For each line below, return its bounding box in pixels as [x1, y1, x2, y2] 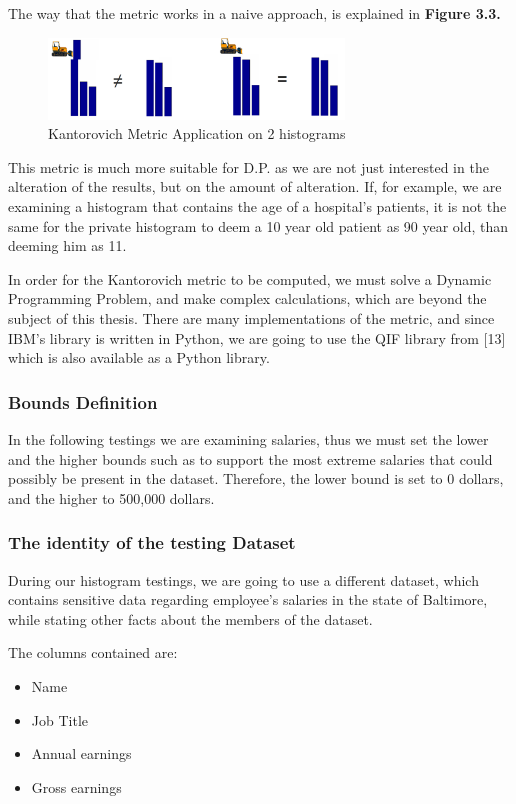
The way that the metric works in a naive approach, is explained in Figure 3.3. [8, 3, 501, 23]
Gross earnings [31, 776, 122, 797]
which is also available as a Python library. [8, 347, 270, 368]
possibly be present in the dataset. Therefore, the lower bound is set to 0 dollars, [8, 468, 504, 489]
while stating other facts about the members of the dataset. [8, 608, 373, 629]
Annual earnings [31, 743, 132, 764]
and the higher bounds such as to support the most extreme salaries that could [8, 448, 493, 469]
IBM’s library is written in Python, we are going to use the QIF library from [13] [8, 327, 506, 348]
